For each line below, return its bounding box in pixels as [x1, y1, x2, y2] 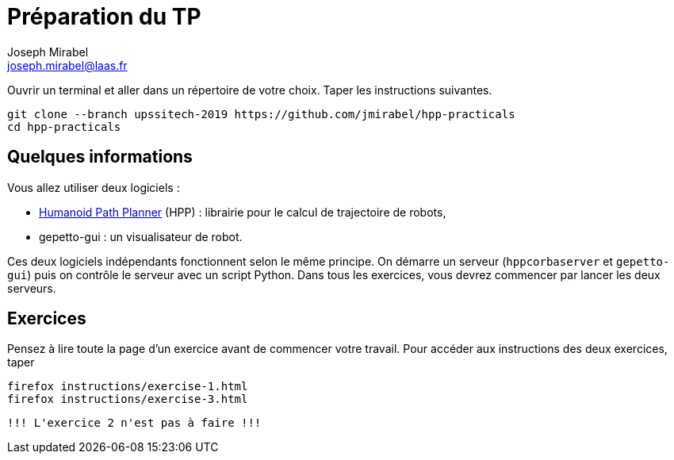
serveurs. [7, 281, 56, 295]
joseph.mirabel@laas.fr [7, 58, 128, 72]
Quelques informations [7, 147, 193, 167]
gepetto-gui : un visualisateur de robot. [39, 229, 243, 243]
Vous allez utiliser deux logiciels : [7, 180, 180, 194]
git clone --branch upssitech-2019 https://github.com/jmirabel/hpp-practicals [7, 107, 515, 121]
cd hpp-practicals [7, 120, 121, 133]
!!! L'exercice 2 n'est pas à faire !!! [7, 416, 262, 430]
